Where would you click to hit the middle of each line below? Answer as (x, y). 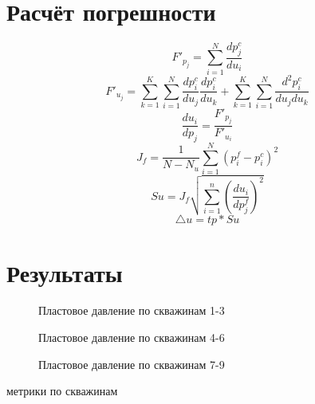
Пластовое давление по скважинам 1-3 (132, 310)
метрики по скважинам (62, 391)
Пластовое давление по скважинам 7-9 (132, 364)
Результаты (65, 272)
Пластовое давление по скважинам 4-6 (132, 337)
